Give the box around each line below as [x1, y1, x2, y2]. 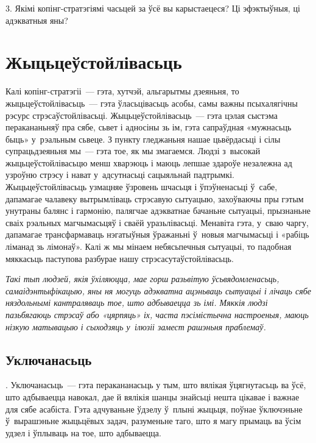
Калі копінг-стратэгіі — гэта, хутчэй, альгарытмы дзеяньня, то [5, 85, 239, 97]
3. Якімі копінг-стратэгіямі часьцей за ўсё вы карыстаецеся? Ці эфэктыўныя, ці [5, 2, 300, 14]
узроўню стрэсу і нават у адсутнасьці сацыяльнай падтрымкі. [5, 168, 234, 181]
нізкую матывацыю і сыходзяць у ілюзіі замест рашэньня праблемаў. [5, 320, 266, 333]
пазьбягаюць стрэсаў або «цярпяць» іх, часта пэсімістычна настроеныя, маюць [5, 308, 309, 321]
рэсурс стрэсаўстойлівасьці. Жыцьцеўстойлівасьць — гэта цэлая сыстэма [5, 108, 278, 121]
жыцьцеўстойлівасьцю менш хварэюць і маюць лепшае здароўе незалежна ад [5, 156, 292, 169]
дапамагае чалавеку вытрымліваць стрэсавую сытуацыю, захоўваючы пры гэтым [5, 192, 304, 205]
